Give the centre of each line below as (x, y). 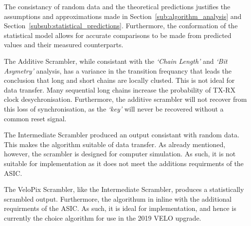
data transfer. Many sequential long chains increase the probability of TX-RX (120, 89)
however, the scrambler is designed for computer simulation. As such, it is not (120, 154)
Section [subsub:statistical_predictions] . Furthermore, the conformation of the (121, 26)
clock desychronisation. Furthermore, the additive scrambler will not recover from (125, 99)
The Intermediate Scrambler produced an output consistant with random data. (122, 135)
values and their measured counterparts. (64, 45)
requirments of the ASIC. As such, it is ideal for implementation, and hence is (120, 208)
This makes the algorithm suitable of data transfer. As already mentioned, (115, 144)
